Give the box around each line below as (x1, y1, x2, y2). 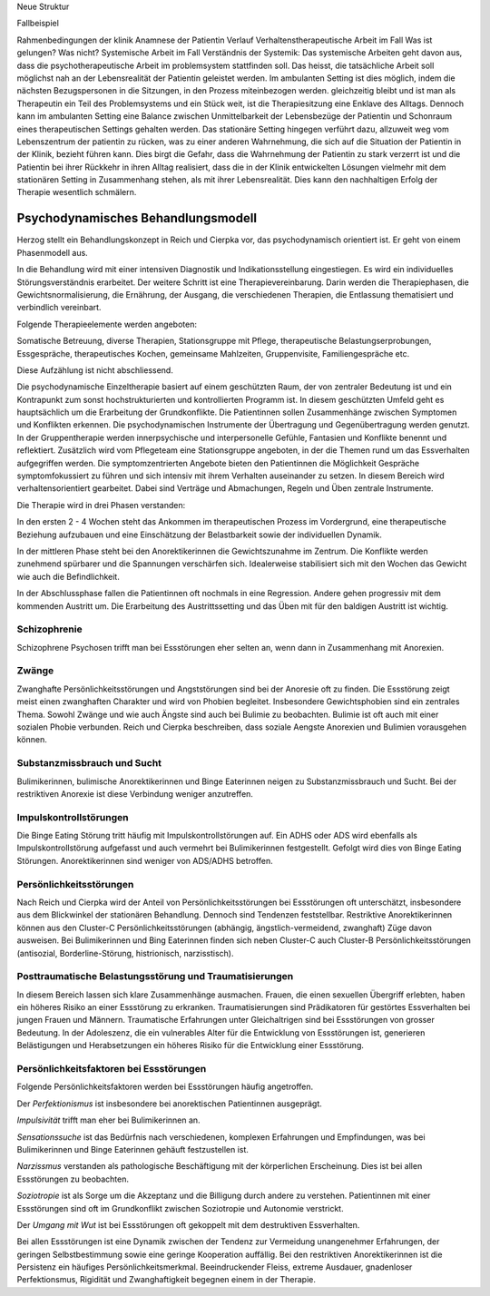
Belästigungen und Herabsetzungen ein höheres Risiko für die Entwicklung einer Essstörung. (16, 1040, 365, 1051)
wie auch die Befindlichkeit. (16, 571, 120, 582)
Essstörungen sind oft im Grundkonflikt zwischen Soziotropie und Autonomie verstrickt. (16, 1203, 344, 1213)
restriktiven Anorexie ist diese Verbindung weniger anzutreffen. (16, 788, 254, 799)
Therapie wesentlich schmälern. (16, 187, 137, 198)
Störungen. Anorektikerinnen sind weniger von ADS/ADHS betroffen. (16, 855, 273, 866)
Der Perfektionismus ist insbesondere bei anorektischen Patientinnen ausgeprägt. (16, 1098, 322, 1109)
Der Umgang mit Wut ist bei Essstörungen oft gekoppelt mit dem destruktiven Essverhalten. (16, 1219, 360, 1230)
